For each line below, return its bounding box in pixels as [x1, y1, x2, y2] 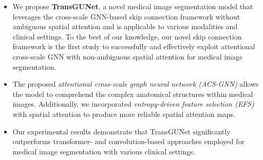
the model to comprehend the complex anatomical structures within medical [12, 88, 253, 99]
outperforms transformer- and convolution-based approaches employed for [12, 136, 245, 147]
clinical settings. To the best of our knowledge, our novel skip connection [12, 31, 242, 42]
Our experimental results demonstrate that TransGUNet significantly [12, 126, 231, 136]
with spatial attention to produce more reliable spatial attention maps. [12, 108, 235, 119]
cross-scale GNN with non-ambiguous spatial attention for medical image [12, 51, 243, 62]
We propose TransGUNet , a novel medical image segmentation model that [12, 1, 253, 11]
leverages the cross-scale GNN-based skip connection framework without [12, 11, 240, 22]
